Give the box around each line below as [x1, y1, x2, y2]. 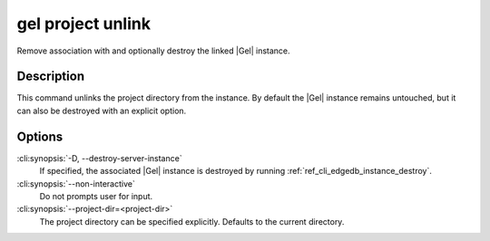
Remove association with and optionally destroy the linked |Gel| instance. [16, 45, 290, 56]
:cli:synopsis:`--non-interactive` [16, 178, 135, 189]
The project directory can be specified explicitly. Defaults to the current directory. [39, 216, 345, 227]
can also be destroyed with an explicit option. [16, 105, 187, 116]
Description [16, 69, 85, 84]
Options [16, 129, 64, 144]
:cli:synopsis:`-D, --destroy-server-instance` [16, 152, 182, 163]
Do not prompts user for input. [39, 190, 153, 201]
